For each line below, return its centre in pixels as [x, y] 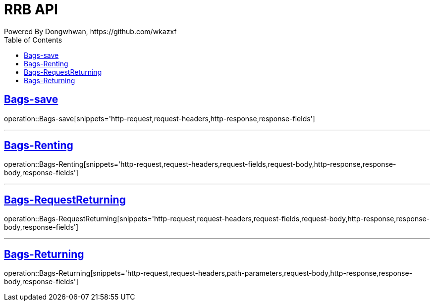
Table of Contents [33, 40]
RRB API [31, 9]
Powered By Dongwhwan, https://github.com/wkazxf [90, 31]
